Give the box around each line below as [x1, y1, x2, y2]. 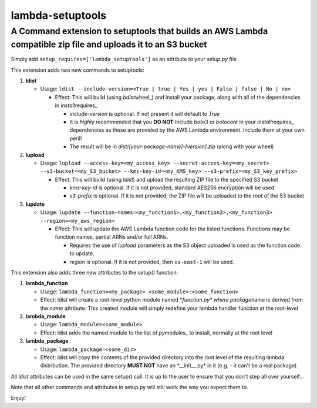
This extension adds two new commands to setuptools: [11, 66, 145, 73]
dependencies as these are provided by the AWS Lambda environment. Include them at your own [69, 126, 305, 133]
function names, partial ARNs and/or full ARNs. [55, 233, 168, 240]
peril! [69, 135, 82, 142]
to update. [69, 250, 95, 257]
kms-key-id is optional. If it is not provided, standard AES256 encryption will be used [69, 184, 275, 191]
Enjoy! [11, 394, 26, 402]
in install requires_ [55, 102, 97, 109]
